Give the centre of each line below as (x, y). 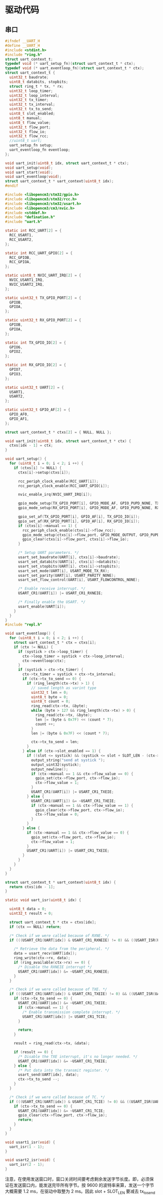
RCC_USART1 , (22, 235)
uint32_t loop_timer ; (31, 91)
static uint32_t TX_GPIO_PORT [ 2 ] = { (43, 298)
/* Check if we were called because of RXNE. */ (59, 936)
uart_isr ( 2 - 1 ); (27, 1165)
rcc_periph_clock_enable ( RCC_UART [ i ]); (58, 481)
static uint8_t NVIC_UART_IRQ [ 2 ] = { (43, 275)
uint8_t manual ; (26, 118)
